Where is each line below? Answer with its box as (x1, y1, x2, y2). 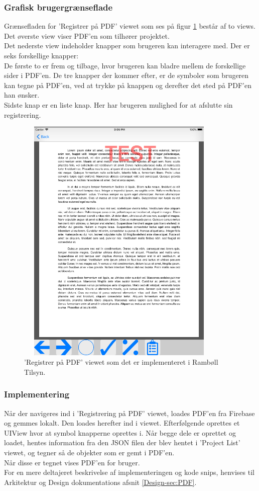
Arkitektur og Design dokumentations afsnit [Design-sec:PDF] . (4, 476, 197, 487)
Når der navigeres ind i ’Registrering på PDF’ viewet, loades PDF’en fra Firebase (4, 407, 255, 418)
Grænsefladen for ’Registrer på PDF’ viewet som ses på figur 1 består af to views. (4, 21, 255, 31)
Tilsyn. (24, 366, 46, 377)
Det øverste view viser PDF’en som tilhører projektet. (4, 30, 170, 41)
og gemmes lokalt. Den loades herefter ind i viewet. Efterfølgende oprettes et (4, 418, 240, 428)
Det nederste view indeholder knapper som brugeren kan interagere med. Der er (4, 40, 250, 51)
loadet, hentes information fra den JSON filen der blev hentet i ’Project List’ (4, 437, 240, 448)
